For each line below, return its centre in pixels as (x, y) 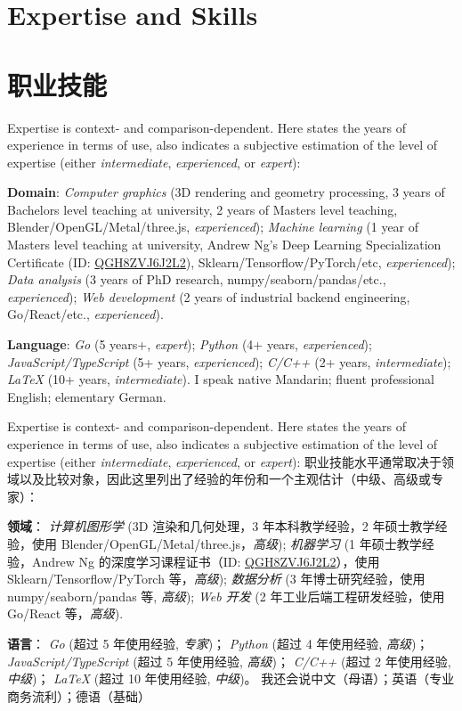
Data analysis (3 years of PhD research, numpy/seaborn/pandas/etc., (197, 279)
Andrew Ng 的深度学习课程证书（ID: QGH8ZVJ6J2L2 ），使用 (206, 561)
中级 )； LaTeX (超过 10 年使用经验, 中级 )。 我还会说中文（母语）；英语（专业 (231, 678)
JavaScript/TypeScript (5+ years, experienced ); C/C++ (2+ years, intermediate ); (229, 361)
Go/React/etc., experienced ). (85, 314)
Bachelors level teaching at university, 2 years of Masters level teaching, (203, 209)
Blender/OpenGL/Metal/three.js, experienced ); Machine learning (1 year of (213, 227)
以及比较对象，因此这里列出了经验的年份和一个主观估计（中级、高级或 (225, 479)
